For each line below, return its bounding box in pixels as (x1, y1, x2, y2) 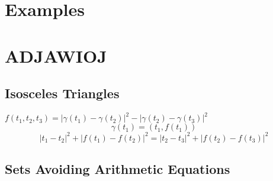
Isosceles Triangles (5, 84, 120, 102)
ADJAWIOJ (5, 43, 107, 67)
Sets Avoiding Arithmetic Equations (5, 160, 230, 178)
